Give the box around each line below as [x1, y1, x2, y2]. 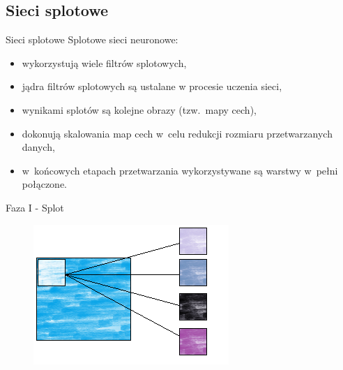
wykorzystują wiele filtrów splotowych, [22, 55, 187, 70]
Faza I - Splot [6, 200, 64, 214]
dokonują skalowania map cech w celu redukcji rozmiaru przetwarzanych [22, 126, 333, 140]
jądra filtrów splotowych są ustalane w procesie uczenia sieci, [22, 79, 282, 94]
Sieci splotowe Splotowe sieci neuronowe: [6, 32, 178, 47]
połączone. [22, 177, 68, 191]
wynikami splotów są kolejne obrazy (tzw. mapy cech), [22, 102, 257, 117]
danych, [22, 140, 55, 154]
